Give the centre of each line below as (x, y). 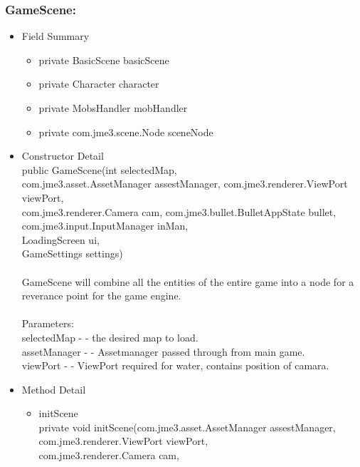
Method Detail (54, 389)
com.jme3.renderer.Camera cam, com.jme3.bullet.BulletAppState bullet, (179, 211)
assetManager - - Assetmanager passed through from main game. (163, 351)
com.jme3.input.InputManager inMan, (105, 226)
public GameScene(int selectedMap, (99, 169)
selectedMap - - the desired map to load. (110, 337)
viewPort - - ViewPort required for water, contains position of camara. (175, 365)
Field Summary (55, 36)
